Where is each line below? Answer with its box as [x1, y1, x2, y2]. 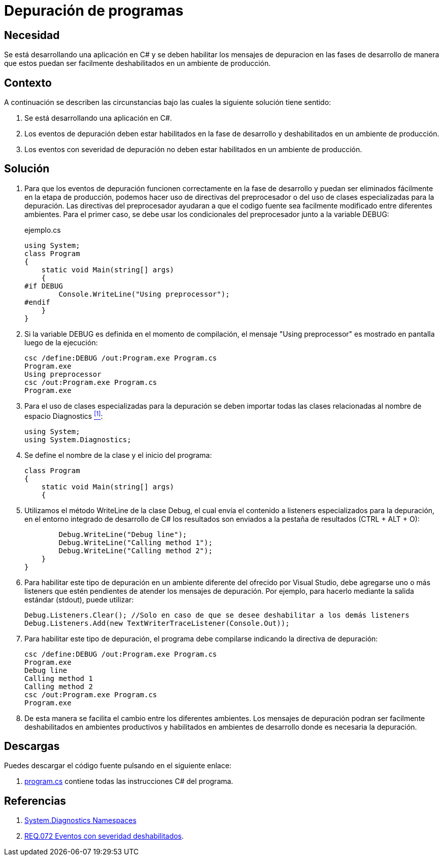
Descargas [4, 739, 60, 752]
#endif [24, 298, 50, 306]
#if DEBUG [24, 281, 63, 290]
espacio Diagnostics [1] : [24, 410, 103, 420]
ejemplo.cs [24, 225, 61, 234]
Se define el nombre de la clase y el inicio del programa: [24, 450, 212, 459]
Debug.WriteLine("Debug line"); [58, 530, 187, 539]
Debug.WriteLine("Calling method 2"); [58, 546, 213, 555]
